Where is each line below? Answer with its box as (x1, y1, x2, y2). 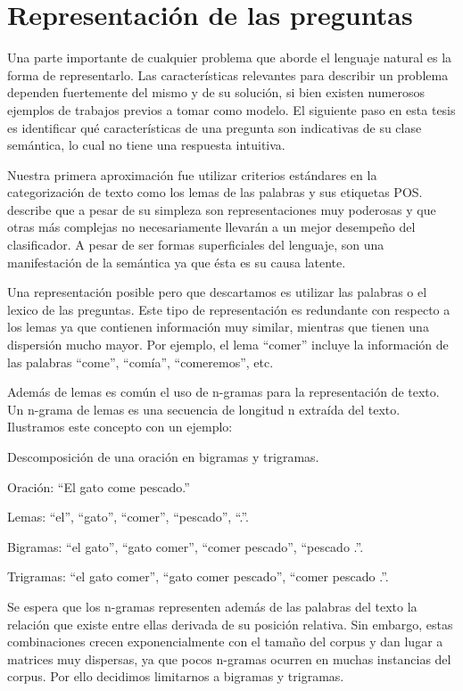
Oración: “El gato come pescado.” (7, 477, 190, 496)
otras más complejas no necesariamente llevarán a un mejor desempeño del (7, 218, 416, 236)
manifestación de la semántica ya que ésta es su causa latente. (7, 252, 346, 271)
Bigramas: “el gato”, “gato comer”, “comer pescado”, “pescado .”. (7, 537, 364, 555)
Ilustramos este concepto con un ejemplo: (7, 417, 233, 436)
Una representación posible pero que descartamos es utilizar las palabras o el (7, 283, 427, 301)
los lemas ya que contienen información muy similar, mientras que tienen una (7, 317, 429, 336)
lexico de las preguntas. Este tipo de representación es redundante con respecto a (7, 300, 451, 318)
